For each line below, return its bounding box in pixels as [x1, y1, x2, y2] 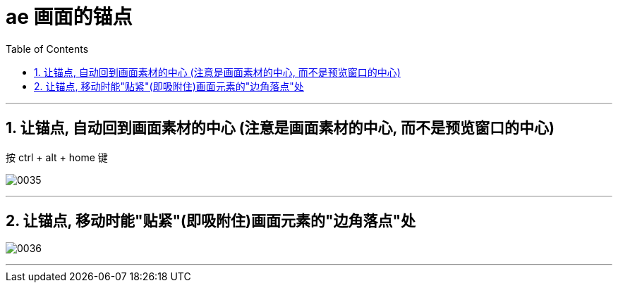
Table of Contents [6, 42, 89, 55]
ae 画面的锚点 [6, 5, 133, 29]
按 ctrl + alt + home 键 [6, 151, 108, 163]
